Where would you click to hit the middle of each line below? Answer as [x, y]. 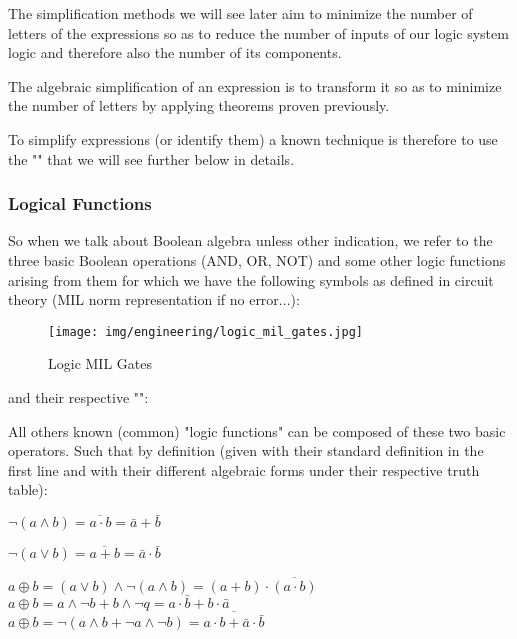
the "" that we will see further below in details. [151, 158]
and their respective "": [78, 397]
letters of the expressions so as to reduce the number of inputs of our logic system [258, 32]
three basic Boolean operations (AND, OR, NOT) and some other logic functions [257, 259]
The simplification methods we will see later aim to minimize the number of [240, 13]
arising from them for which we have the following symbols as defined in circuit [251, 279]
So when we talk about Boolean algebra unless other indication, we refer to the [250, 240]
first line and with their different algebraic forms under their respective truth [244, 469]
